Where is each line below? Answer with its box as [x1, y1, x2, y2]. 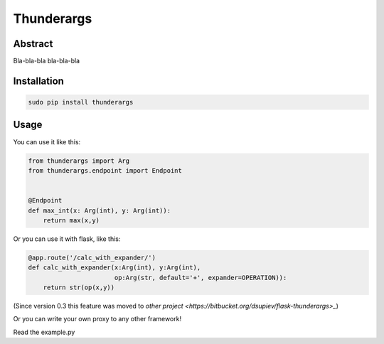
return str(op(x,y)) [43, 284, 115, 291]
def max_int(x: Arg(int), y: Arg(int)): [28, 206, 171, 215]
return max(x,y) [43, 216, 100, 224]
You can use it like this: [13, 137, 81, 146]
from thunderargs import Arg [28, 156, 130, 165]
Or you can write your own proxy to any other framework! [13, 315, 181, 323]
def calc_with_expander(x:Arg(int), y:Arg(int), [28, 264, 201, 272]
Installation [13, 75, 64, 87]
